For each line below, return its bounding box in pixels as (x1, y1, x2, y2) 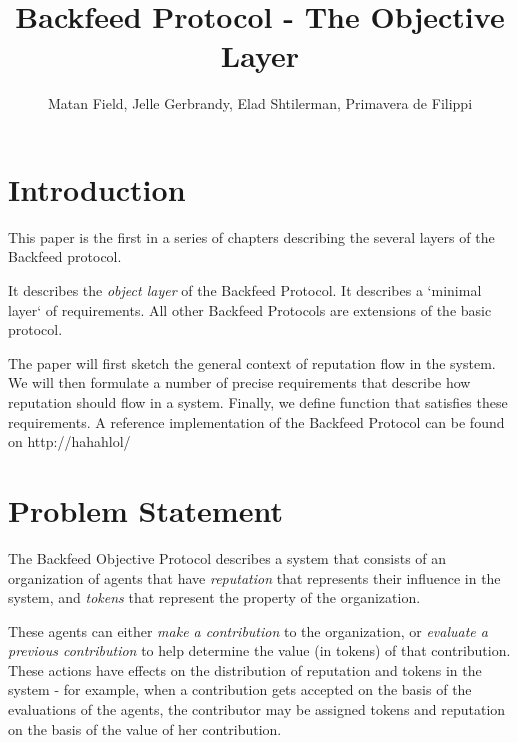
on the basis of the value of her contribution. (8, 718, 282, 739)
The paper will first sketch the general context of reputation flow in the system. (8, 352, 496, 373)
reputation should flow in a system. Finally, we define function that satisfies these (8, 392, 508, 412)
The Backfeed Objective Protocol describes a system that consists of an (8, 547, 447, 568)
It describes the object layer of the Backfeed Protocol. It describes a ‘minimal (8, 280, 482, 301)
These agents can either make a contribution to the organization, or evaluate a (8, 620, 488, 641)
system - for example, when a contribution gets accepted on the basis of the (8, 679, 472, 700)
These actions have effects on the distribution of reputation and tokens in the (8, 659, 482, 680)
